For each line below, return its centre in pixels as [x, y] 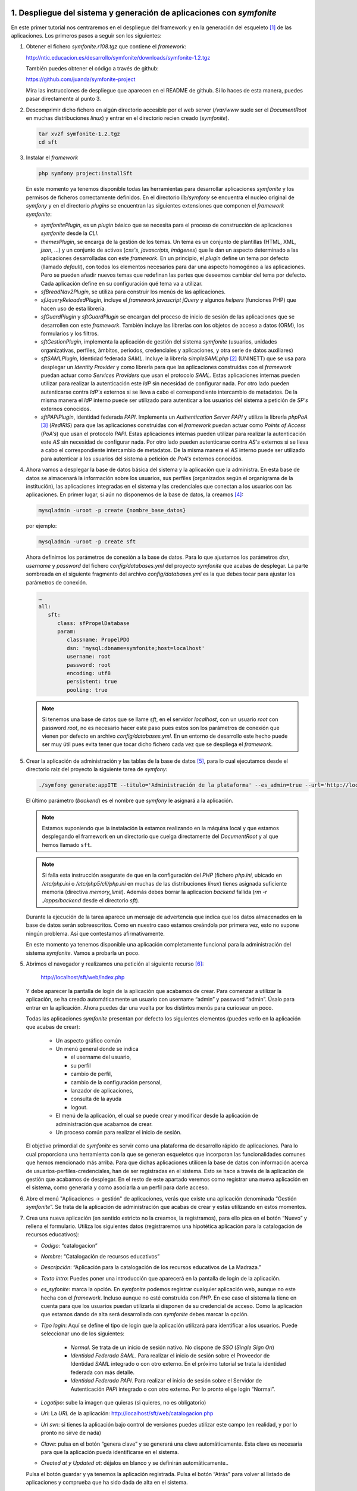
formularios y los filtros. [70, 333]
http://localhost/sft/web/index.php [83, 977]
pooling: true [87, 690]
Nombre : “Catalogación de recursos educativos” [100, 1257]
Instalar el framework [52, 157]
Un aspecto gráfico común [88, 1040]
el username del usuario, [101, 1057]
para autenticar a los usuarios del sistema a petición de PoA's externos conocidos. [142, 459]
